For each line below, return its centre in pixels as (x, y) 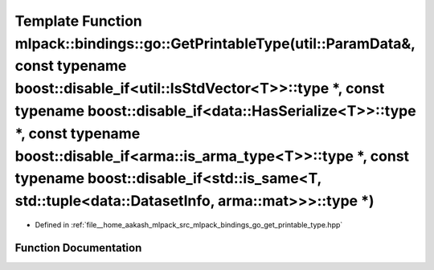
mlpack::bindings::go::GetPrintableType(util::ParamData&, (215, 43)
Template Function (78, 21)
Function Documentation (78, 248)
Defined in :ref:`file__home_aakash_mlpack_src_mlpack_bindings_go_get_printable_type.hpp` (189, 224)
